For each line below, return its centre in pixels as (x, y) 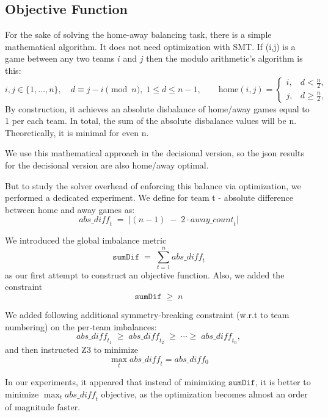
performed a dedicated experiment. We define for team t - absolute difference (149, 198)
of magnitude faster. (43, 406)
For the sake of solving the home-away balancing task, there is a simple (138, 34)
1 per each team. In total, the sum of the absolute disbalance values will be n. (151, 121)
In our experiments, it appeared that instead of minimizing (115, 382)
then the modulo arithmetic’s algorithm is (224, 58)
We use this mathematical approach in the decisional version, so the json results (155, 153)
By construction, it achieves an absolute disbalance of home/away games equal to (157, 108)
